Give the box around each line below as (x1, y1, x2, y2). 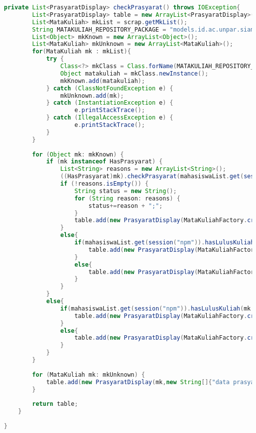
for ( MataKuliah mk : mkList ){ (32, 48, 131, 55)
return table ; (32, 400, 78, 408)
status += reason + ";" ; (88, 202, 163, 209)
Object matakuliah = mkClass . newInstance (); (60, 70, 209, 77)
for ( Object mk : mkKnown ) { (32, 151, 124, 158)
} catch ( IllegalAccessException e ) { (46, 114, 173, 121)
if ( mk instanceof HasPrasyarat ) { (46, 158, 163, 165)
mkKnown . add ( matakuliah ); (60, 77, 145, 84)
